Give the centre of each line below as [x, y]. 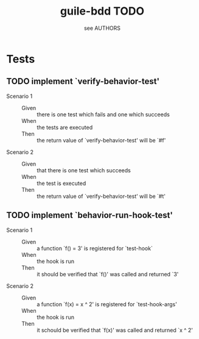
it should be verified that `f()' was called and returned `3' [108, 274]
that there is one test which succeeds [84, 170]
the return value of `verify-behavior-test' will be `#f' [101, 140]
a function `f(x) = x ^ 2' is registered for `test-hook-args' [107, 304]
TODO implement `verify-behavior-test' [83, 81]
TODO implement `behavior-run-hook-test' [90, 215]
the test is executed [61, 183]
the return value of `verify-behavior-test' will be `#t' [101, 196]
